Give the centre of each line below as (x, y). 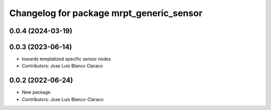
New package (36, 92)
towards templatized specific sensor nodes (66, 59)
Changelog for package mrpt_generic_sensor (106, 13)
